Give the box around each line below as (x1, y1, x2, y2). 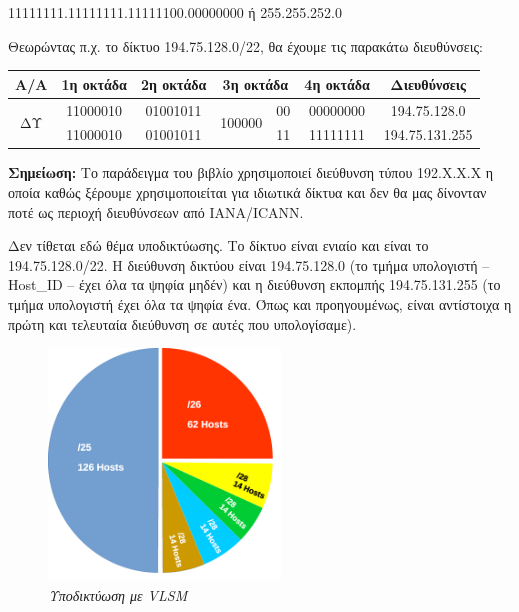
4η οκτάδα (304, 73, 370, 94)
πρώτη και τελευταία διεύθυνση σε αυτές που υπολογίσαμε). (8, 313, 357, 334)
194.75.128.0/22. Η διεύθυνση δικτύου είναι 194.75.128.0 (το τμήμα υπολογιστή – (8, 254, 490, 275)
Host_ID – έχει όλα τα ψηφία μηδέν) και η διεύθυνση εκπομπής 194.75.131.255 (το (8, 274, 501, 295)
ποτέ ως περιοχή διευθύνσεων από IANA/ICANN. (8, 201, 304, 222)
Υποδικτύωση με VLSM (48, 585, 188, 605)
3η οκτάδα (222, 73, 289, 94)
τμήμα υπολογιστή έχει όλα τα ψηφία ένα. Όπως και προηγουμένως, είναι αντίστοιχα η (8, 294, 512, 315)
